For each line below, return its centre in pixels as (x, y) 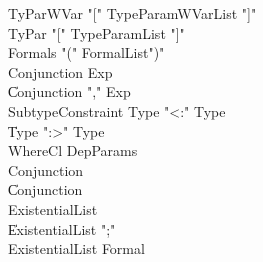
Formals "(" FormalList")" (86, 52)
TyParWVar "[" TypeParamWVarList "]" (132, 13)
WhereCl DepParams (73, 150)
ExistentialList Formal (76, 248)
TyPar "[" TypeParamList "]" (96, 32)
